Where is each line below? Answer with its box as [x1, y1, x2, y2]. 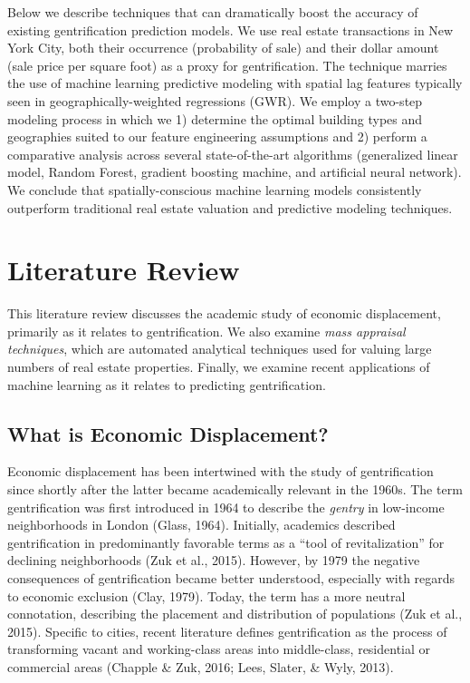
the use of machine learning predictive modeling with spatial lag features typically [7, 73, 463, 93]
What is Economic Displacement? [7, 419, 329, 447]
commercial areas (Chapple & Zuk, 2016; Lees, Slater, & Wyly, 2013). [7, 657, 394, 676]
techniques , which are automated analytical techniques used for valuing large [7, 339, 432, 358]
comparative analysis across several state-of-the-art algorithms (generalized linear [7, 144, 458, 163]
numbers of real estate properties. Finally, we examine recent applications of [7, 357, 430, 376]
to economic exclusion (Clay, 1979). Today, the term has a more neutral [7, 586, 406, 605]
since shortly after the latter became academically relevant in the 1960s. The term [7, 480, 463, 499]
